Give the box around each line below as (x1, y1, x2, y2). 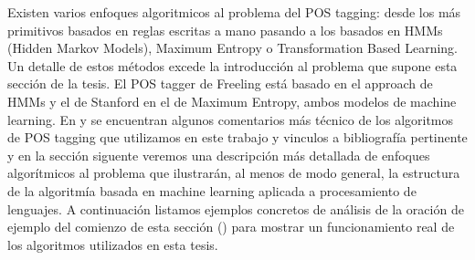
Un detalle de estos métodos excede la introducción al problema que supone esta (7, 56, 458, 75)
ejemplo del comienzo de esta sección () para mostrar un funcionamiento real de (7, 217, 455, 236)
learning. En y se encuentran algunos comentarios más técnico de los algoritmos (7, 109, 454, 129)
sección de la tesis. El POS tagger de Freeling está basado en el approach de (7, 74, 433, 93)
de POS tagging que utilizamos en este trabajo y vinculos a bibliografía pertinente (7, 128, 468, 147)
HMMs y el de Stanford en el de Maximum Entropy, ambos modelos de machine (7, 91, 457, 110)
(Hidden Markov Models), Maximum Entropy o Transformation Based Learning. (7, 38, 459, 57)
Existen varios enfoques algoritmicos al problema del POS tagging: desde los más (7, 3, 461, 21)
